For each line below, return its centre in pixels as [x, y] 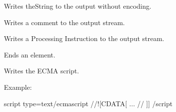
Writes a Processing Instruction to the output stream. [84, 38]
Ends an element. [30, 54]
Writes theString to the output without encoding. [78, 6]
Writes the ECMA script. [42, 71]
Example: [18, 87]
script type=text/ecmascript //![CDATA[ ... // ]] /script [88, 103]
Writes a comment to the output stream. [64, 22]
